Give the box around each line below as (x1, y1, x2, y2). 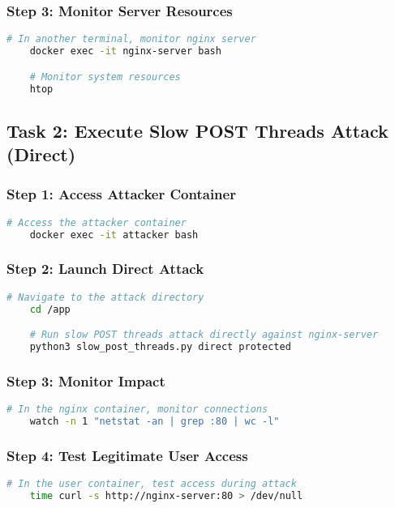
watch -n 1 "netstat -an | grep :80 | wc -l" (29, 415, 280, 427)
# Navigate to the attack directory (6, 291, 204, 303)
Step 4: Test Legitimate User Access (6, 445, 248, 465)
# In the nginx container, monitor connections (6, 403, 268, 416)
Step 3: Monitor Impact (6, 370, 165, 391)
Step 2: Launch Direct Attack (6, 258, 204, 279)
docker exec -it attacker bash (29, 228, 199, 241)
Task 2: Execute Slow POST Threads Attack (6, 117, 389, 143)
